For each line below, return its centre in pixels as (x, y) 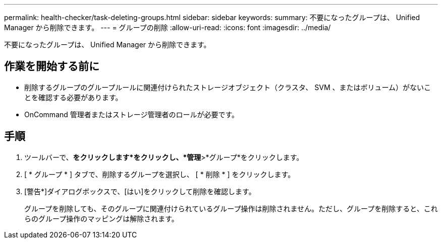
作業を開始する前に (52, 66)
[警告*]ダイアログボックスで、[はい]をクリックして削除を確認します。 (140, 191)
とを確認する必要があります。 (73, 97)
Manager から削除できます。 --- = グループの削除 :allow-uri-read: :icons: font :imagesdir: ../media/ (168, 27)
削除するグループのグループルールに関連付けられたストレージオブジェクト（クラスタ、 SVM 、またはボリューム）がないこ (228, 87)
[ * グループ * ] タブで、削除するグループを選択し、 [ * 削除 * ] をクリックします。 (160, 174)
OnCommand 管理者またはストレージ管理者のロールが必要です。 (132, 114)
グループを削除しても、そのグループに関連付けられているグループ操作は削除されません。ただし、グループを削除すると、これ (231, 208)
